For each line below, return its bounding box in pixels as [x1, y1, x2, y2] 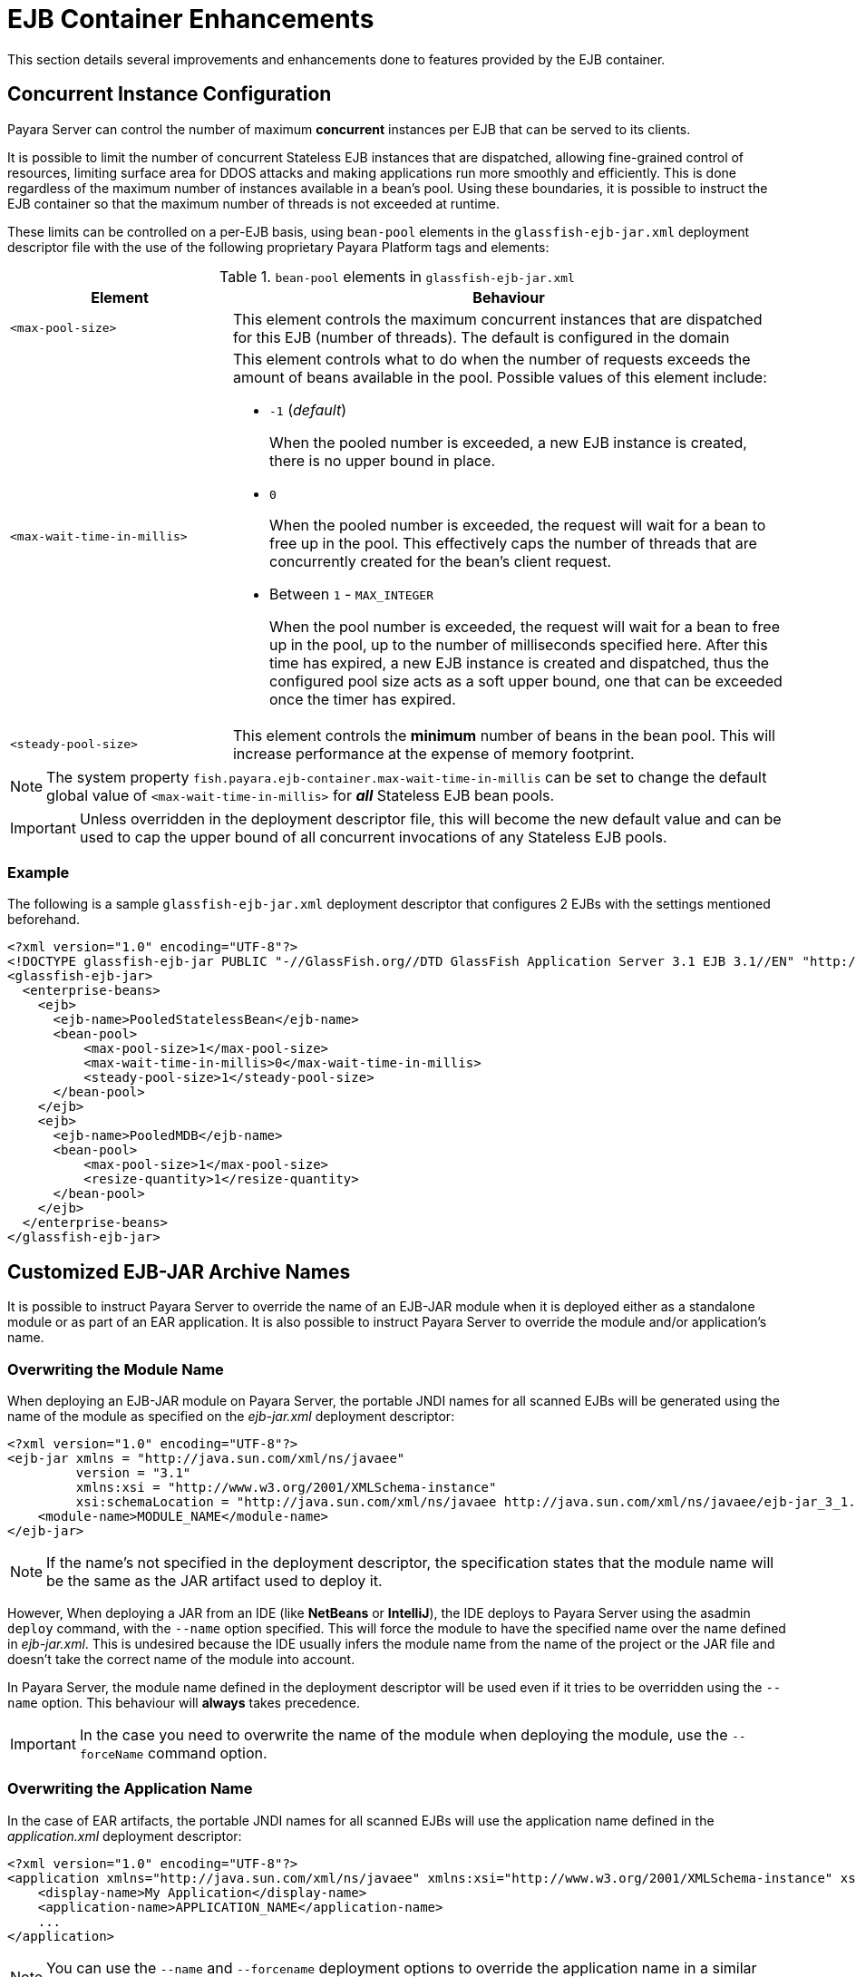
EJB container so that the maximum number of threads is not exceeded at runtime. [7, 195, 501, 211]
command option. [147, 1743, 267, 1762]
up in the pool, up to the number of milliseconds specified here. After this [268, 635, 768, 654]
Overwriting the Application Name [7, 1779, 253, 1798]
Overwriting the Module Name [7, 1359, 224, 1378]
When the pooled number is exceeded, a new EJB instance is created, [268, 433, 747, 452]
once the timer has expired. [268, 689, 456, 708]
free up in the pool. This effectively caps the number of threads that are [268, 533, 757, 552]
